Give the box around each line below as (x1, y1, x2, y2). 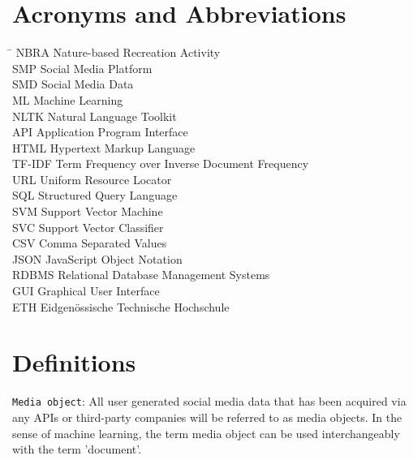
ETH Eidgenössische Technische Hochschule (12, 298, 230, 315)
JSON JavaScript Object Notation (12, 250, 183, 267)
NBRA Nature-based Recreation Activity (15, 44, 221, 61)
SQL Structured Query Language (12, 187, 178, 204)
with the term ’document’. (12, 441, 142, 458)
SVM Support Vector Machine (12, 203, 163, 220)
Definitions (12, 346, 136, 379)
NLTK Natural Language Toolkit (12, 107, 177, 124)
